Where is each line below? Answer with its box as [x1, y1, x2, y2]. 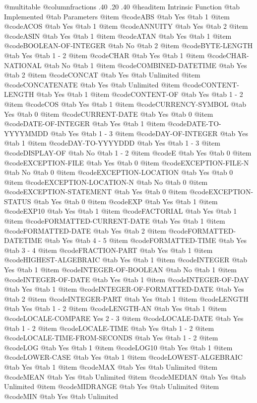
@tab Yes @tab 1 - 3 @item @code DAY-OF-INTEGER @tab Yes [50, 128, 249, 138]
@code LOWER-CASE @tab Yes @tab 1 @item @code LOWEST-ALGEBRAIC [4, 352, 243, 362]
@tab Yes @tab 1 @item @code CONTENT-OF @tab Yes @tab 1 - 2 [36, 89, 243, 99]
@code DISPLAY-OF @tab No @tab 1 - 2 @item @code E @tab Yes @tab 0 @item [4, 147, 252, 158]
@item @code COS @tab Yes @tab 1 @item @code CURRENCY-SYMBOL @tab [4, 98, 246, 109]
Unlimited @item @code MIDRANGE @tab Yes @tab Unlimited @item [4, 381, 219, 392]
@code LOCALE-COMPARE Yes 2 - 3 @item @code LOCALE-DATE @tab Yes [4, 313, 244, 323]
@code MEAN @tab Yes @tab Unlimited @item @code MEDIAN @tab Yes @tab [4, 371, 246, 382]
